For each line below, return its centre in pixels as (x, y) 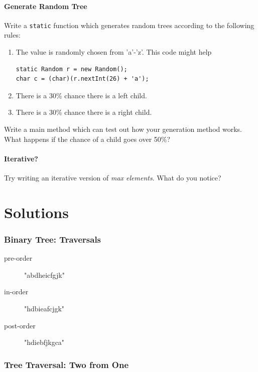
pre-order (18, 258)
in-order (16, 292)
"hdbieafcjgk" (44, 308)
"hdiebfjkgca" (44, 342)
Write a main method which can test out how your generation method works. (123, 129)
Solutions (36, 212)
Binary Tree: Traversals (53, 239)
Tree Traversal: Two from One (67, 364)
